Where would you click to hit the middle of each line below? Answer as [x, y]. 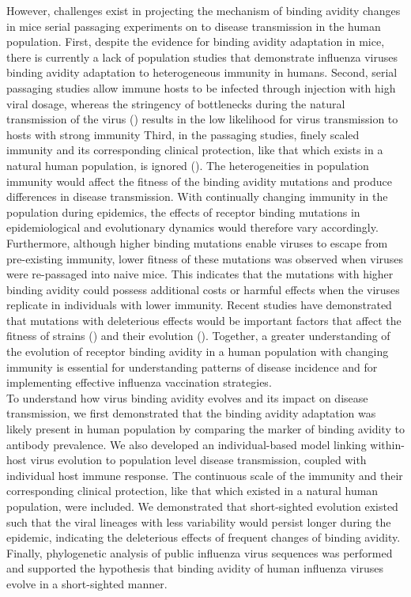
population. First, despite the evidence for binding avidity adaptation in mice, [196, 42]
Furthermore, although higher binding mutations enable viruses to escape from [197, 242]
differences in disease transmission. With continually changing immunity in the [197, 196]
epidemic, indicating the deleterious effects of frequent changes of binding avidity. [204, 537]
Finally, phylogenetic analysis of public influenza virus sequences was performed [200, 552]
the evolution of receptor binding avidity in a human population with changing [198, 351]
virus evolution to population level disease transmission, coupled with [198, 460]
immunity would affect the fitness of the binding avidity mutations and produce [199, 181]
